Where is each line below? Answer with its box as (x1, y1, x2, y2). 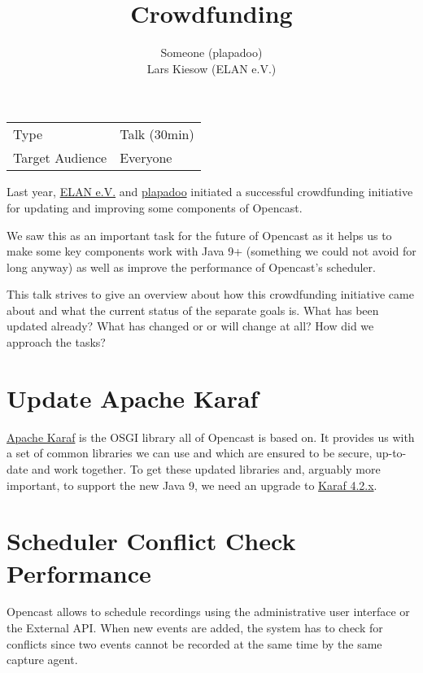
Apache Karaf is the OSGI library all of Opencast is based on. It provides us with (7, 428, 415, 445)
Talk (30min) (120, 125, 194, 144)
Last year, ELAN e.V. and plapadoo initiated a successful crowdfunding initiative (7, 183, 413, 200)
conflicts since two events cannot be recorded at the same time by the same (7, 635, 382, 652)
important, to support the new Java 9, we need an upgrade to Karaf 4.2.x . (7, 476, 377, 493)
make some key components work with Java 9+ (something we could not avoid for (7, 243, 416, 260)
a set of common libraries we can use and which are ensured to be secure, (7, 444, 373, 461)
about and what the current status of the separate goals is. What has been (7, 301, 379, 318)
